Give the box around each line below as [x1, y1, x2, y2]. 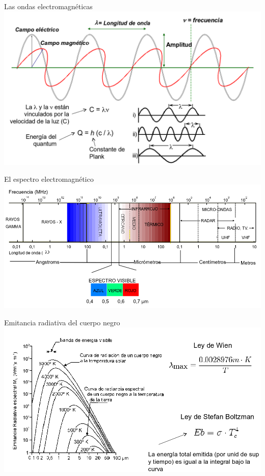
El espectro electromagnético [4, 174, 94, 184]
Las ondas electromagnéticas [4, 1, 93, 11]
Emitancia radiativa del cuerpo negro [4, 317, 120, 327]
